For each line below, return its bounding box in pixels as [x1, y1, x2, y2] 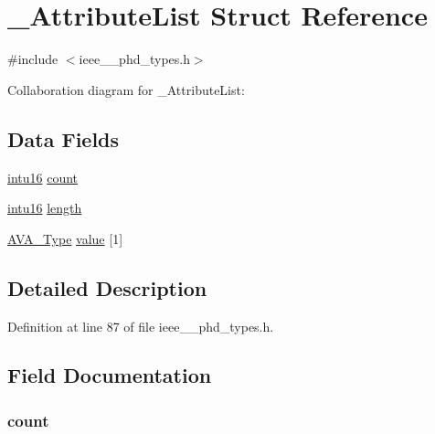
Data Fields [7, 124, 120, 153]
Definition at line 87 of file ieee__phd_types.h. [7, 316, 274, 335]
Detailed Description [7, 273, 207, 302]
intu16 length [7, 198, 82, 217]
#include [7, 49, 58, 69]
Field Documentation [7, 361, 212, 389]
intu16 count [7, 167, 79, 186]
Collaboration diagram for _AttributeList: [7, 79, 245, 99]
